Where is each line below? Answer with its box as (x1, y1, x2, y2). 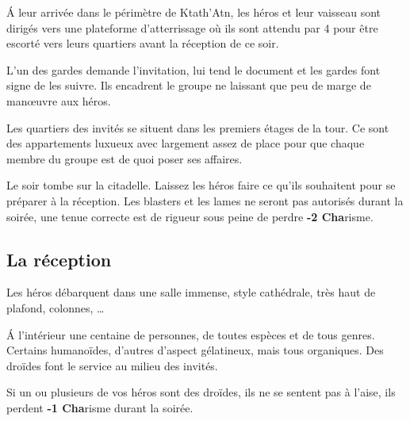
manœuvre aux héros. (6, 92, 111, 109)
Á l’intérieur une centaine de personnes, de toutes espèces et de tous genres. (6, 326, 375, 343)
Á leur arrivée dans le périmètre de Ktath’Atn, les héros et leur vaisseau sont (6, 4, 381, 20)
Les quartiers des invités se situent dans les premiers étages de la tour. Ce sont (6, 119, 389, 136)
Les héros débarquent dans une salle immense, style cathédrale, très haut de (6, 284, 376, 300)
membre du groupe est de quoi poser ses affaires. (6, 150, 243, 166)
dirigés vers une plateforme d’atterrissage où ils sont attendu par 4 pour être (6, 19, 378, 36)
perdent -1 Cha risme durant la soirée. (6, 399, 194, 415)
